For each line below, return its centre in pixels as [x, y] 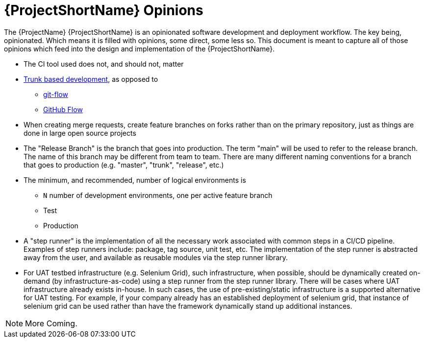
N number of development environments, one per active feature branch [158, 195]
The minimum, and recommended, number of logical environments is [135, 180]
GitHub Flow [63, 109]
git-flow [56, 94]
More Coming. [51, 323]
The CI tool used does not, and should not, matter [104, 64]
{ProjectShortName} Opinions [104, 10]
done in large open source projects [80, 133]
